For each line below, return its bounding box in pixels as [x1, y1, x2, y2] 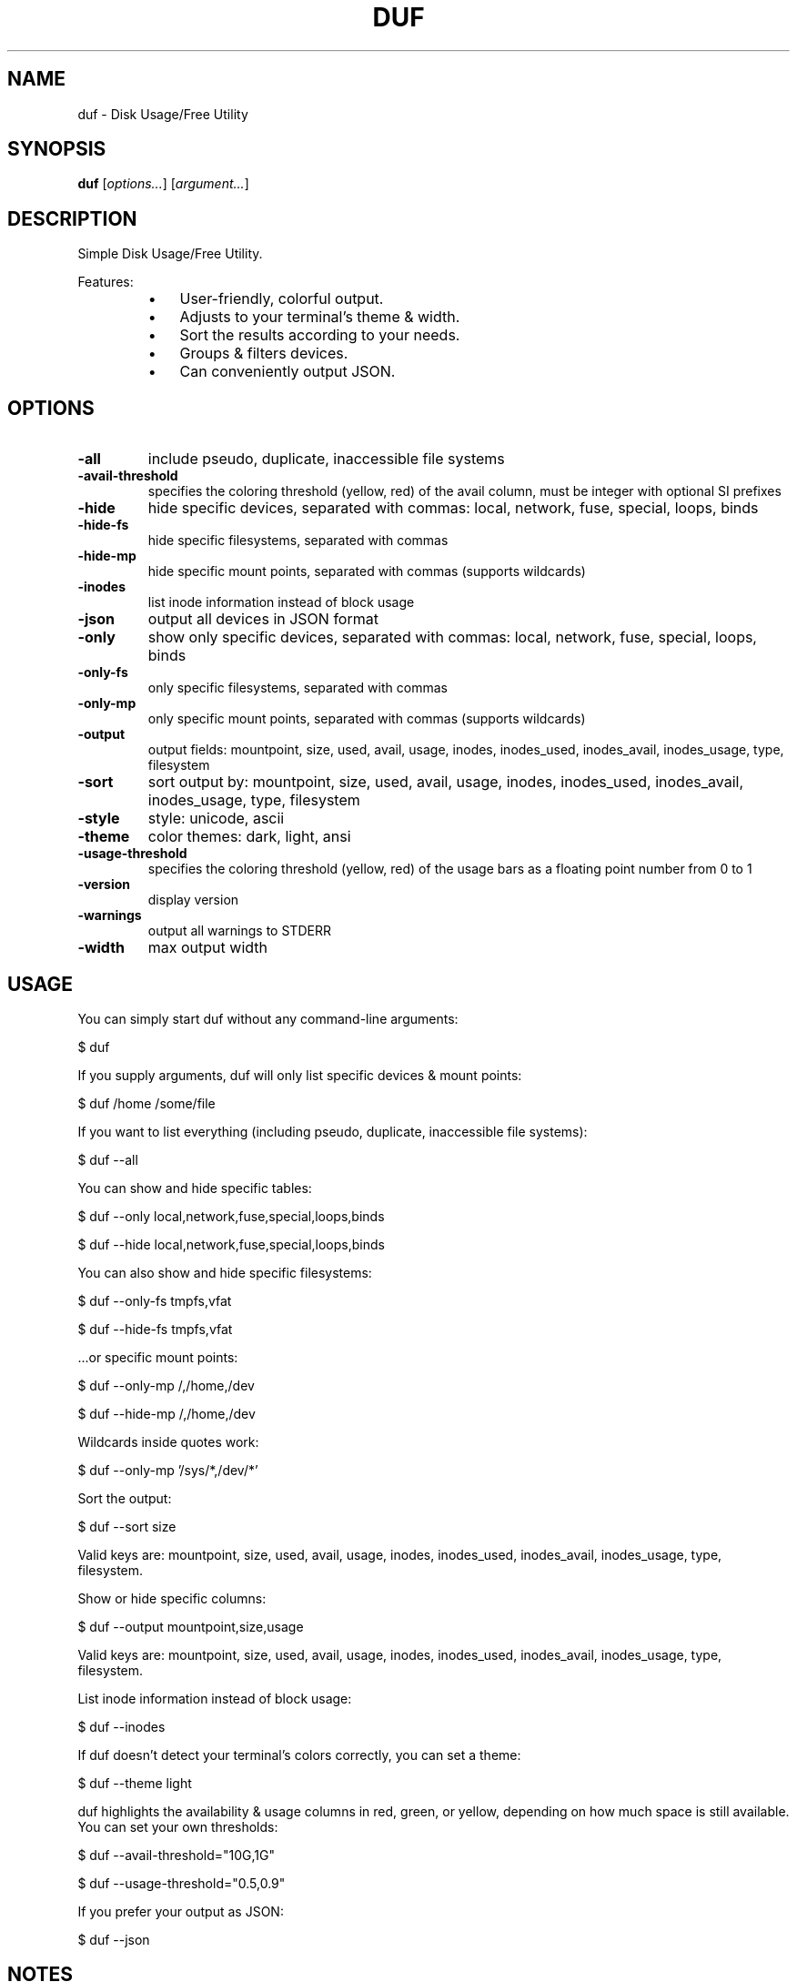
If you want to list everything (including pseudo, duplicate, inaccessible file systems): [77, 1123, 588, 1139]
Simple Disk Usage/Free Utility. [77, 246, 263, 262]
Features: [77, 274, 134, 290]
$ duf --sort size [77, 1518, 177, 1534]
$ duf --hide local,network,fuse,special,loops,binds [77, 1236, 385, 1252]
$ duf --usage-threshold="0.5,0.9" [77, 1875, 286, 1891]
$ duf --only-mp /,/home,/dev [77, 1377, 255, 1393]
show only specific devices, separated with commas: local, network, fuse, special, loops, [147, 628, 757, 647]
